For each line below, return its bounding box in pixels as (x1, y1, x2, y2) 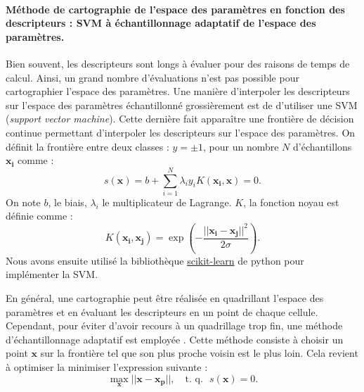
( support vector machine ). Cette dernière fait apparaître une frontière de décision (6, 111, 354, 126)
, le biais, (48, 194, 87, 209)
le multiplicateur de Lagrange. (102, 194, 232, 209)
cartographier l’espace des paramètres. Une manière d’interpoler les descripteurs (6, 84, 350, 99)
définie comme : (6, 208, 73, 223)
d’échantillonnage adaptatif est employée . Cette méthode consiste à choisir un (6, 331, 344, 346)
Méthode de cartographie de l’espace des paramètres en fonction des (6, 1, 345, 16)
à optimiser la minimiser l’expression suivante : (6, 360, 208, 374)
